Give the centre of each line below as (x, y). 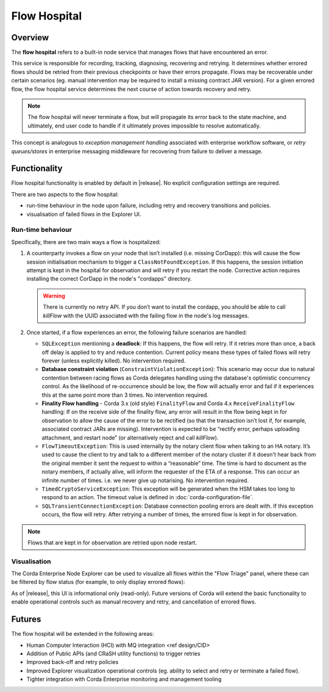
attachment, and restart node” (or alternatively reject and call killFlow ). (130, 438)
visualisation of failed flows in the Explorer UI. (84, 214)
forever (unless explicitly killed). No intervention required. (114, 361)
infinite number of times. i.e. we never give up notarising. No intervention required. (145, 480)
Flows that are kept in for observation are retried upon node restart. (112, 542)
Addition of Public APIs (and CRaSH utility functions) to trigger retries (113, 654)
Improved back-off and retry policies (73, 662)
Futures (26, 619)
